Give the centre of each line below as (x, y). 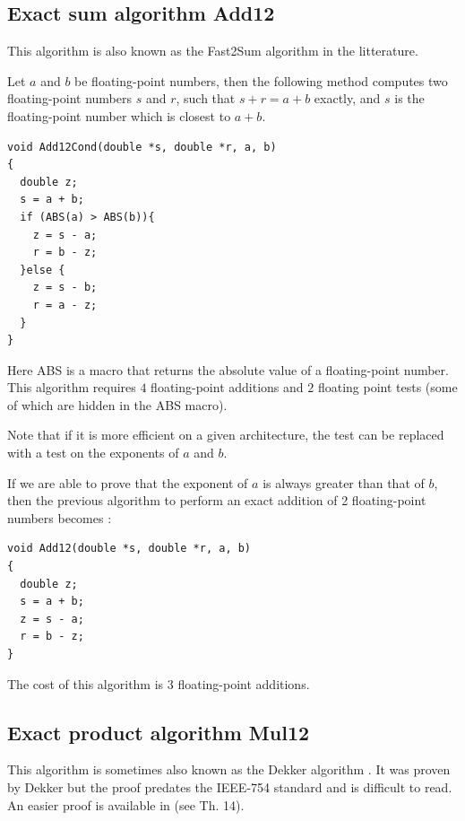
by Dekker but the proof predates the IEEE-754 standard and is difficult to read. (230, 787)
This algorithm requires (72, 387)
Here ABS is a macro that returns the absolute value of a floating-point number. (228, 369)
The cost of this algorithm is (86, 683)
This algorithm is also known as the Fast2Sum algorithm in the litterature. (213, 51)
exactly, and (347, 98)
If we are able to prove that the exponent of (128, 482)
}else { (43, 270)
